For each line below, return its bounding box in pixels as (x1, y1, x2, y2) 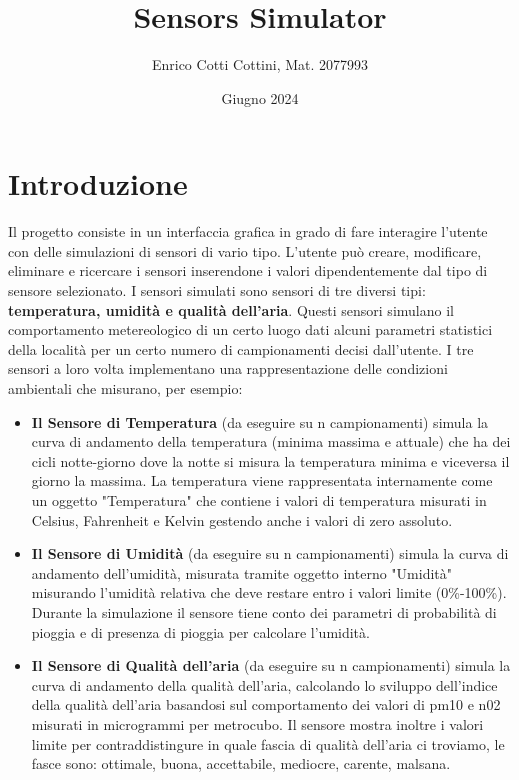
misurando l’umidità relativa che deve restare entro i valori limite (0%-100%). (31, 582, 507, 603)
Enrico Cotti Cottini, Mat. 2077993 (151, 54, 369, 75)
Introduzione (8, 163, 188, 204)
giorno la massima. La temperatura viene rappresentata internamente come (31, 470, 493, 491)
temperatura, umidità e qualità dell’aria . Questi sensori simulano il (8, 299, 454, 320)
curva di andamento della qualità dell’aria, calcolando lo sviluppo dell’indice (31, 674, 498, 695)
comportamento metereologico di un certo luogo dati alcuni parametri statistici (8, 319, 493, 340)
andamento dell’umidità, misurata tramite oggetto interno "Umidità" (31, 562, 452, 583)
